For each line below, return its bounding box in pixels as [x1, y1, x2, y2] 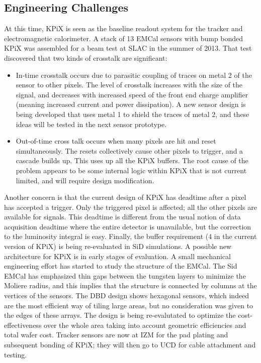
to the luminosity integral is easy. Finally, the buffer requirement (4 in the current [4, 231, 257, 241]
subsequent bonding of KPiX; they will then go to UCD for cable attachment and [4, 339, 256, 350]
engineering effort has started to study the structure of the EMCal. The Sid [4, 261, 237, 271]
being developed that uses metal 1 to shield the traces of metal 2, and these [16, 108, 249, 119]
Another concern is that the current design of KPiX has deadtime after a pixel [4, 192, 246, 202]
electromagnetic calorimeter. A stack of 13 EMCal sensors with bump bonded [4, 33, 243, 43]
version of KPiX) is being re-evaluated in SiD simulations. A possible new [4, 241, 232, 252]
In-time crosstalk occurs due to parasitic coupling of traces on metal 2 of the [16, 69, 252, 80]
